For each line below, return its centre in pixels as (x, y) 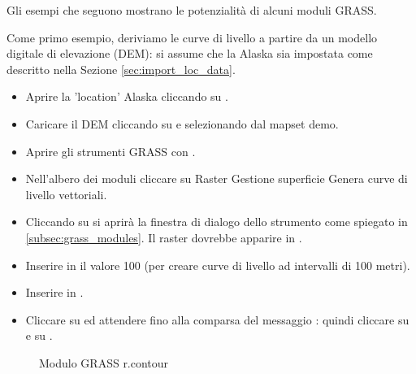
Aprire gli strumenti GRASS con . (110, 151)
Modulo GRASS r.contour (104, 362)
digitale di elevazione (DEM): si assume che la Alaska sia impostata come (190, 53)
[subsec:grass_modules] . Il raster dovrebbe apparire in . (164, 237)
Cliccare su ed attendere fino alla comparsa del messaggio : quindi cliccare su (217, 319)
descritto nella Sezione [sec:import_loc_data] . (121, 69)
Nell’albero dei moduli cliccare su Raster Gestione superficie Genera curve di (217, 178)
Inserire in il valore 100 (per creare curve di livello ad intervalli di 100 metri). (218, 265)
